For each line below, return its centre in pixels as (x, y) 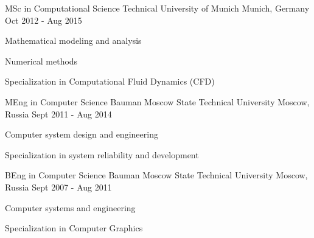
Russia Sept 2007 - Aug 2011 (58, 187)
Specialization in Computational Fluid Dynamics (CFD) (110, 81)
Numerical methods (41, 61)
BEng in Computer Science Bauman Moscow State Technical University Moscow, (156, 175)
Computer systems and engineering (70, 207)
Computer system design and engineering (82, 134)
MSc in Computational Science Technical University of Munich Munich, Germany (157, 8)
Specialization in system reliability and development (102, 154)
